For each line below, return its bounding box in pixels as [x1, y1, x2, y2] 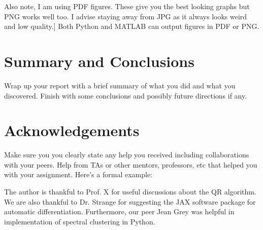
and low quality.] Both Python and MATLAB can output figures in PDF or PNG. [4, 21, 259, 31]
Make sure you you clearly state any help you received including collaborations [4, 149, 249, 160]
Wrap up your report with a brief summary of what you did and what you [4, 80, 236, 90]
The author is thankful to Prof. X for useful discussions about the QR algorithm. [4, 186, 256, 196]
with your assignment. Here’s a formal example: [4, 169, 152, 180]
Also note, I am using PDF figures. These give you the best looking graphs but [4, 1, 250, 11]
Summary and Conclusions [4, 50, 194, 71]
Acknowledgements [4, 120, 140, 141]
